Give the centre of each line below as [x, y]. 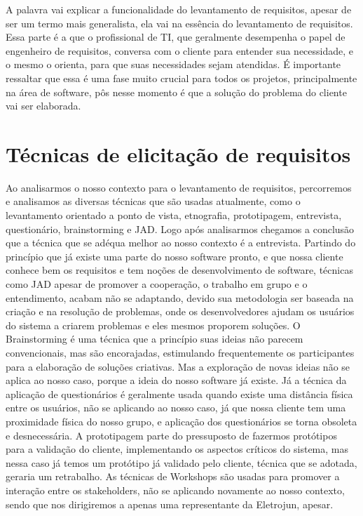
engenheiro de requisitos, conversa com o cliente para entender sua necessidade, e [180, 50]
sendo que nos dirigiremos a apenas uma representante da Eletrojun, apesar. [170, 504]
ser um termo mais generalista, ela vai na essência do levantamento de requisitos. [179, 23]
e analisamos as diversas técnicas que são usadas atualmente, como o [153, 201]
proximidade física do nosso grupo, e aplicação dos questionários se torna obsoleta [181, 421]
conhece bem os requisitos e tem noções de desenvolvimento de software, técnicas [179, 270]
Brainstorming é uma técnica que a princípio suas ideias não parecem [155, 339]
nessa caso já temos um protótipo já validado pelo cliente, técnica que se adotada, [181, 462]
